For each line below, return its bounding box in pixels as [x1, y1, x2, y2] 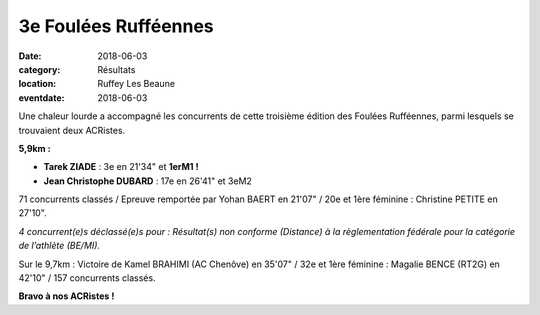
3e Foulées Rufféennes [18, 15, 214, 37]
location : [18, 78, 57, 90]
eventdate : [18, 91, 65, 104]
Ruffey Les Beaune [97, 78, 175, 90]
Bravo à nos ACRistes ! [18, 290, 115, 302]
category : [18, 63, 61, 75]
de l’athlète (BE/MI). [18, 240, 100, 252]
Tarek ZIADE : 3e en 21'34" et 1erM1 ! [43, 161, 199, 173]
